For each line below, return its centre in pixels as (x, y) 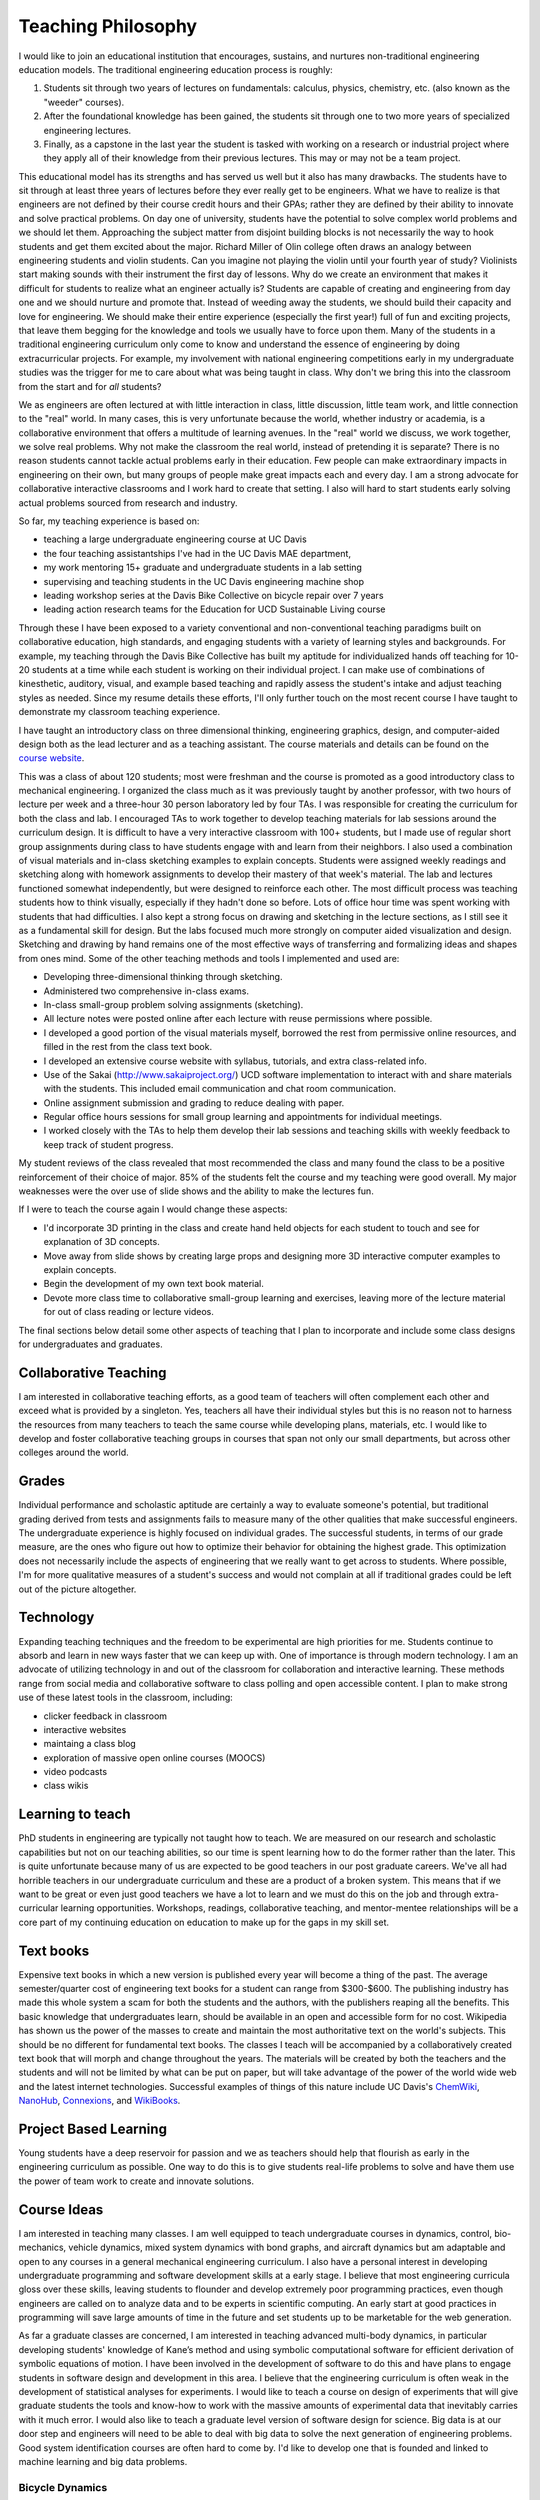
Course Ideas (61, 2209)
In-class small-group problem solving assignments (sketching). (173, 1004)
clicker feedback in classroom (105, 1716)
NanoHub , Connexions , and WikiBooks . (99, 2101)
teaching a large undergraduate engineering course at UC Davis (175, 539)
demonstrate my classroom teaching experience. (119, 712)
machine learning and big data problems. (103, 2461)
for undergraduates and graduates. (91, 1344)
